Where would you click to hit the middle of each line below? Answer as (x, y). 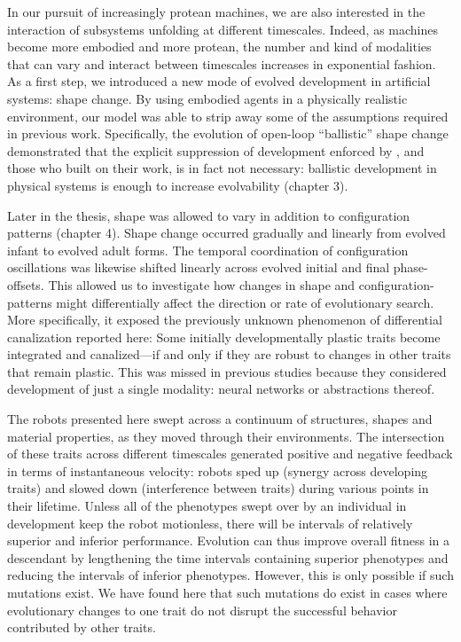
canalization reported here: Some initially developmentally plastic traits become (224, 337)
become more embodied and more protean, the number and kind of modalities (219, 47)
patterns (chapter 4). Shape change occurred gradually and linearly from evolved (227, 233)
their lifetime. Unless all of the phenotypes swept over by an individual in (207, 506)
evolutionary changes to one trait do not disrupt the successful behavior (203, 610)
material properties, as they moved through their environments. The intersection (226, 436)
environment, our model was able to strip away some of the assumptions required (228, 116)
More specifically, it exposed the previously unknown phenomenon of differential (225, 320)
